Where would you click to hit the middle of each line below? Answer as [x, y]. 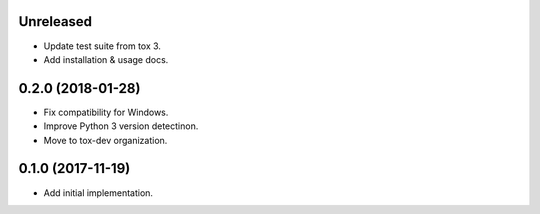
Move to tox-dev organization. [105, 140]
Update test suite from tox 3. [102, 46]
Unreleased [55, 21]
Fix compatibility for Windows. [106, 112]
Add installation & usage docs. [106, 59]
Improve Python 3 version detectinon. [121, 126]
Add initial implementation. [98, 192]
